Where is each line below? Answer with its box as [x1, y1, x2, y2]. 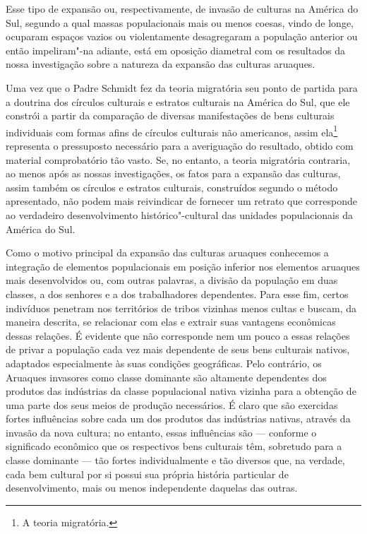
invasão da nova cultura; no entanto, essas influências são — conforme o [6, 425, 317, 439]
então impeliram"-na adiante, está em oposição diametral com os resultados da [6, 42, 345, 57]
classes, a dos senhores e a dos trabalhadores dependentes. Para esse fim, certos [6, 286, 349, 301]
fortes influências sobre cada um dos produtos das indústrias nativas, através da [6, 411, 351, 426]
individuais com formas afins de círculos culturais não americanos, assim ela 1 [6, 122, 338, 139]
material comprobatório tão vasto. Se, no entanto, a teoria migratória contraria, [6, 152, 351, 167]
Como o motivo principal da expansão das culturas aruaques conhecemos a [6, 245, 329, 260]
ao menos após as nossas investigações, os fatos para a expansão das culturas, [6, 166, 341, 181]
